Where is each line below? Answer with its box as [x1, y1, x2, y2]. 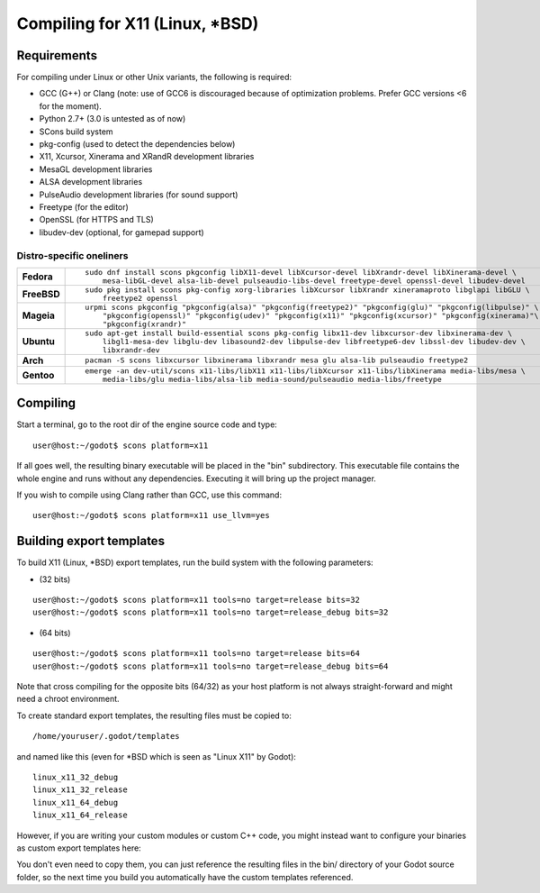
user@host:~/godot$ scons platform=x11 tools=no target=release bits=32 [32, 595, 360, 606]
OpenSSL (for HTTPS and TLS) [39, 214, 155, 225]
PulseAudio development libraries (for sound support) [39, 189, 238, 200]
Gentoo [22, 369, 55, 381]
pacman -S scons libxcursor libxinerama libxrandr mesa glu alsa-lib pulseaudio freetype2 [85, 356, 469, 365]
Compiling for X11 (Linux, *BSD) [16, 14, 259, 33]
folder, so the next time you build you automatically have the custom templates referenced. [16, 871, 354, 882]
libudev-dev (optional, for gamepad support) [39, 226, 204, 238]
